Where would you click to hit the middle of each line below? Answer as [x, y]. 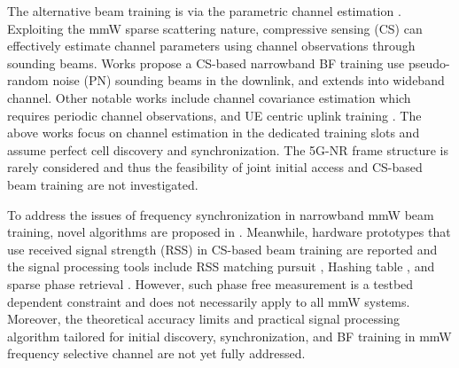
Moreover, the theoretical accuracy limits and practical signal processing [204, 319]
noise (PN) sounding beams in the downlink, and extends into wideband [249, 80]
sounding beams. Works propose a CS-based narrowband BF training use [206, 63]
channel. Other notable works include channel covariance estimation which [209, 97]
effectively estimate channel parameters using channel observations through [211, 46]
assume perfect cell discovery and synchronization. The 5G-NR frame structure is [228, 149]
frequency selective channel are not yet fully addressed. [156, 353]
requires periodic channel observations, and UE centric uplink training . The [214, 115]
